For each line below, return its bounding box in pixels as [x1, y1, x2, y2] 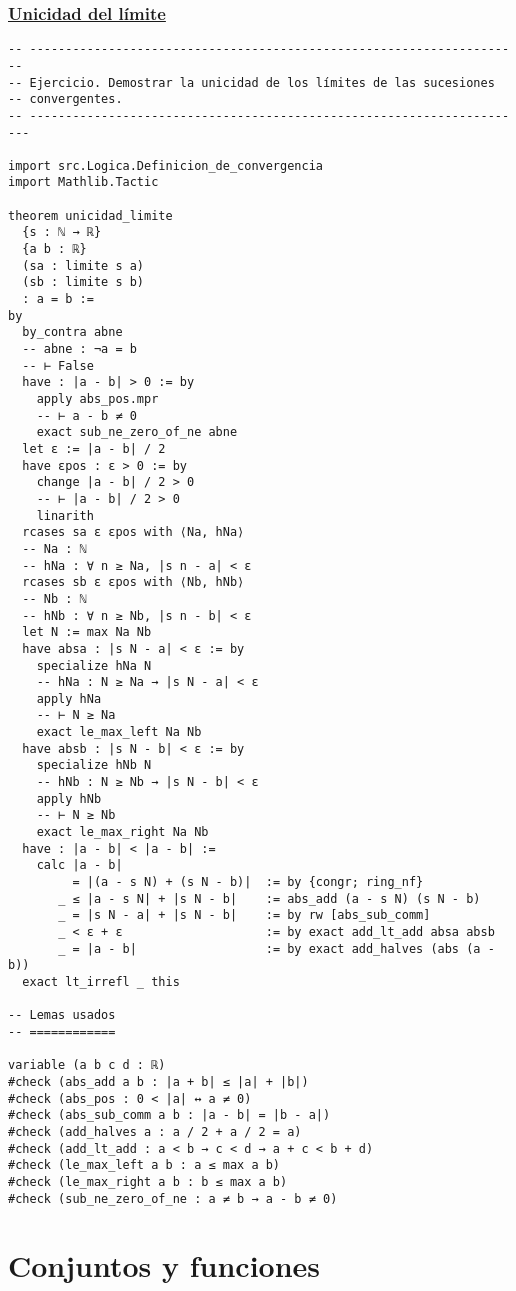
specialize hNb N [36, 758, 152, 773]
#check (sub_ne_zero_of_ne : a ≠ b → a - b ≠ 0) [8, 1191, 338, 1206]
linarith [36, 508, 94, 523]
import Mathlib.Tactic [8, 175, 159, 190]
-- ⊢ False [22, 358, 94, 373]
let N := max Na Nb [22, 625, 152, 640]
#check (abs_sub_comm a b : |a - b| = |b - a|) [8, 1108, 331, 1123]
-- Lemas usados [8, 1008, 116, 1023]
